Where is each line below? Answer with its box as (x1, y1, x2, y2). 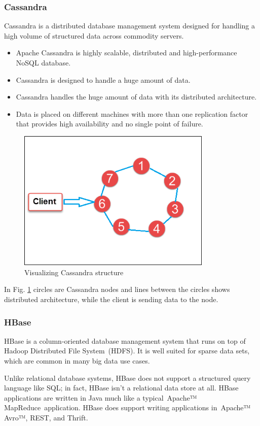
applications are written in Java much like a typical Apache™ (4, 392, 197, 403)
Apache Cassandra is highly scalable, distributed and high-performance (16, 47, 237, 58)
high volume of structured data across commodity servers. (4, 30, 184, 41)
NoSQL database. (16, 57, 71, 68)
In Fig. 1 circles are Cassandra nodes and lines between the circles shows (4, 284, 230, 294)
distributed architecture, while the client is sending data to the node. (4, 294, 218, 304)
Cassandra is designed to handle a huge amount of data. (16, 74, 191, 85)
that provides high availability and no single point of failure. (16, 118, 203, 129)
